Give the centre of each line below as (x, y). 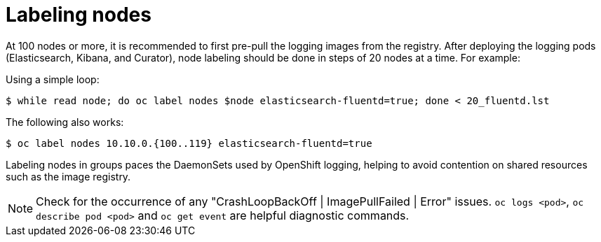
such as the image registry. (68, 176)
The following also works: (65, 122)
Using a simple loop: (53, 79)
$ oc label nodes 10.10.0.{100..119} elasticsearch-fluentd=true (189, 143)
